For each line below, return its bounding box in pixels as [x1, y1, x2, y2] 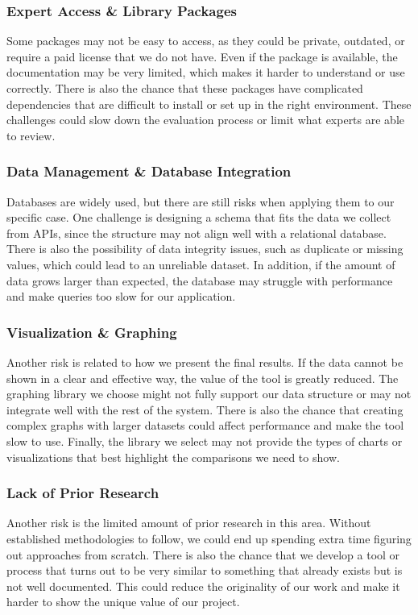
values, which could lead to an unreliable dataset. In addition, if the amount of [6, 256, 395, 272]
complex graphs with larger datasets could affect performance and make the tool [6, 417, 404, 434]
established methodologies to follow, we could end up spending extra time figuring [6, 530, 412, 546]
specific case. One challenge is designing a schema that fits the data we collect [6, 209, 391, 226]
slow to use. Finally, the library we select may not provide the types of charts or [6, 432, 403, 449]
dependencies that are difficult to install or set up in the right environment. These [6, 95, 412, 112]
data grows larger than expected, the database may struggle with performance [6, 272, 393, 289]
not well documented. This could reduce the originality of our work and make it [6, 577, 400, 594]
